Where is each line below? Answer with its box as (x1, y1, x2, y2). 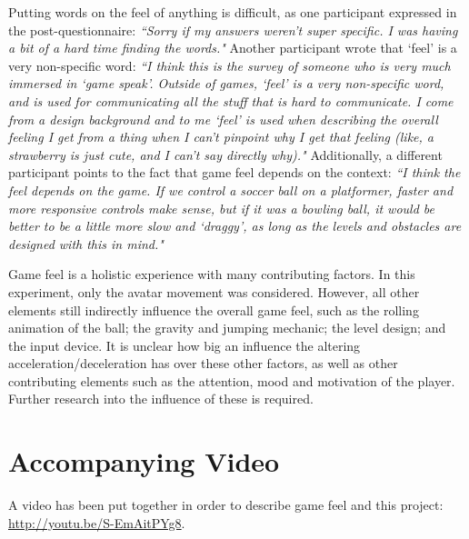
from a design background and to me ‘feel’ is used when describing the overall (8, 109, 438, 128)
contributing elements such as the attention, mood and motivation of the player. (8, 371, 455, 390)
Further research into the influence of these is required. (8, 389, 314, 408)
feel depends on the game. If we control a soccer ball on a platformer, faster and (8, 180, 454, 199)
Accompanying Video (8, 443, 280, 480)
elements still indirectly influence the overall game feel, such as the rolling (8, 300, 419, 319)
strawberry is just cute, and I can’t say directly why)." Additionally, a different (8, 145, 443, 164)
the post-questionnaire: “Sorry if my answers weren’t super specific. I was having (8, 20, 458, 39)
